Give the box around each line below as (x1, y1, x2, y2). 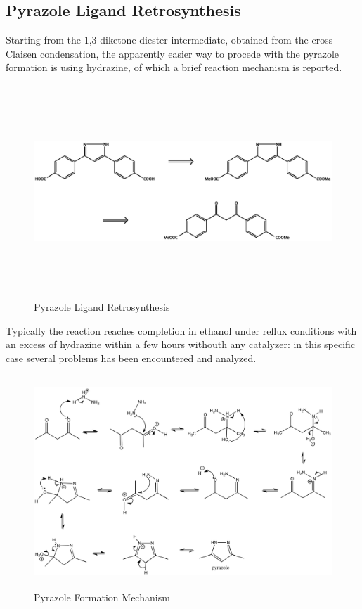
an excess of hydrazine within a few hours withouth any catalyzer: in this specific (6, 337, 356, 352)
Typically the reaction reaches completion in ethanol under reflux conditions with (6, 323, 357, 338)
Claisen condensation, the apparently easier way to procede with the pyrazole (6, 46, 340, 60)
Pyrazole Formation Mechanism (34, 590, 170, 605)
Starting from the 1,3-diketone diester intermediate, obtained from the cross (6, 32, 333, 47)
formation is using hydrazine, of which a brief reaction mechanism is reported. (6, 60, 342, 75)
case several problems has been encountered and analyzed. (6, 350, 257, 365)
